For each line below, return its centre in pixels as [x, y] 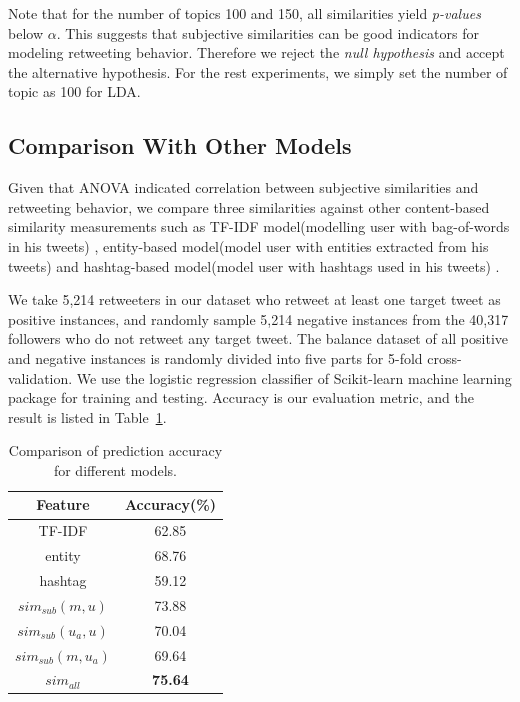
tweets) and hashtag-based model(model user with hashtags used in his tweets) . [254, 265]
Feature [63, 504]
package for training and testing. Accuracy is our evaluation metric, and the [241, 397]
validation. [40, 377]
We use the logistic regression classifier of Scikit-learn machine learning [294, 377]
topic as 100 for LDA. [74, 91]
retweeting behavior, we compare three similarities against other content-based [249, 206]
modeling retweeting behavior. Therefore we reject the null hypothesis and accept [256, 52]
